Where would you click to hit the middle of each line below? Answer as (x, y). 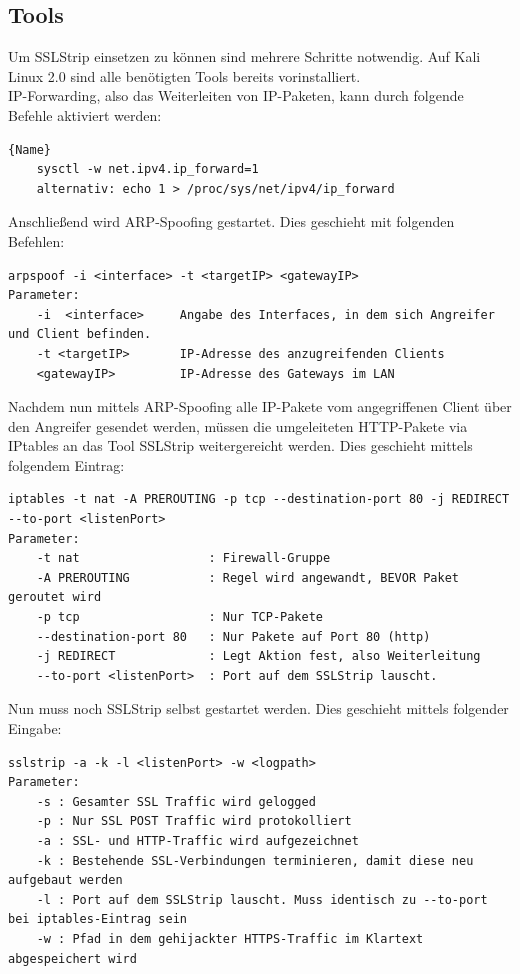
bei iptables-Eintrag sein (97, 919)
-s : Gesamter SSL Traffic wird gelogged (176, 801)
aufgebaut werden (65, 880)
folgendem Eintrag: (66, 464)
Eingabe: (35, 728)
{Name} (29, 149)
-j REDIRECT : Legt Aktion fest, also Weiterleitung (258, 656)
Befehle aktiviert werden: (85, 114)
